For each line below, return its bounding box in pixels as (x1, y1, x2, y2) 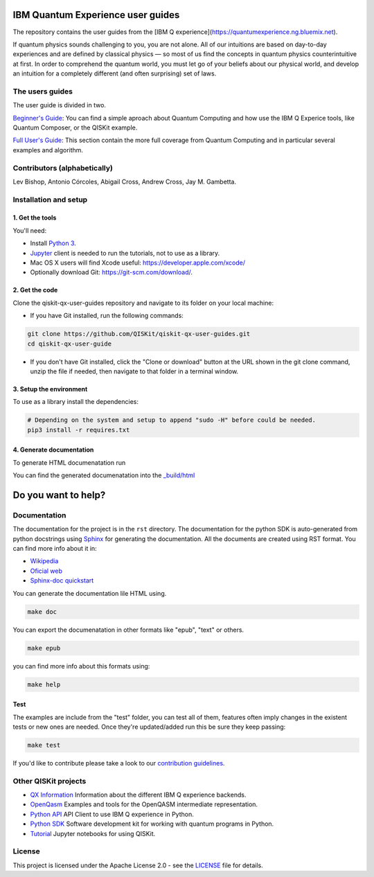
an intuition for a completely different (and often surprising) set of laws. (12, 69, 217, 78)
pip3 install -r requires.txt (27, 426, 130, 434)
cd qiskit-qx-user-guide (27, 339, 112, 348)
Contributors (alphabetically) (12, 163, 114, 172)
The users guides (12, 87, 73, 96)
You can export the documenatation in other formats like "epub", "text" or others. (12, 626, 244, 634)
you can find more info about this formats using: (12, 662, 150, 670)
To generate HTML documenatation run (12, 458, 126, 467)
